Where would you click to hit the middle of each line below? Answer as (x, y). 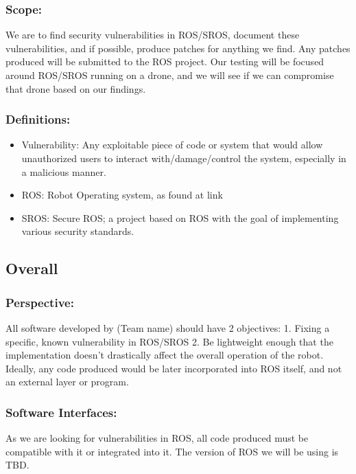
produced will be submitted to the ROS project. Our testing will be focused (165, 61)
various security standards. (78, 231)
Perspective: (40, 302)
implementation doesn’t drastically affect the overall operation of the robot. (165, 355)
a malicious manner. (64, 171)
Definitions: (38, 119)
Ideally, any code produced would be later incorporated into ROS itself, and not (174, 368)
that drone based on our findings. (76, 88)
